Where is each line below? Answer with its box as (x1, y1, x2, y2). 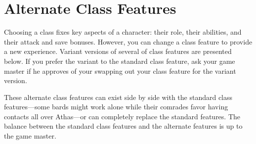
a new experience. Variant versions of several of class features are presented (4, 46, 232, 56)
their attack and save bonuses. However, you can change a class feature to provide (4, 36, 253, 47)
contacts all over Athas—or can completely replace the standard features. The (4, 111, 241, 121)
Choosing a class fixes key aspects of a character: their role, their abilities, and (4, 27, 242, 37)
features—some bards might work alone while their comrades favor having (4, 101, 228, 112)
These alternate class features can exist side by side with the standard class (4, 92, 233, 102)
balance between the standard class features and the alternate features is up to (4, 121, 243, 131)
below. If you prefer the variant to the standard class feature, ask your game (4, 55, 235, 66)
